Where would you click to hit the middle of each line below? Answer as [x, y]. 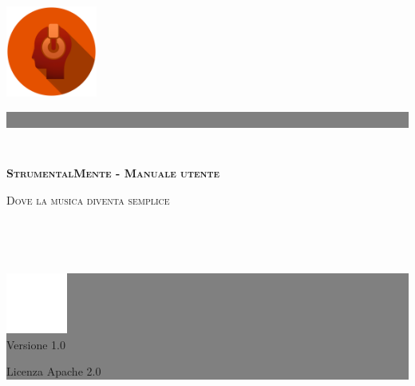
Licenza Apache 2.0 [54, 371]
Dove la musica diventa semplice [88, 199]
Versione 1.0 [36, 344]
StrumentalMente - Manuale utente [113, 173]
